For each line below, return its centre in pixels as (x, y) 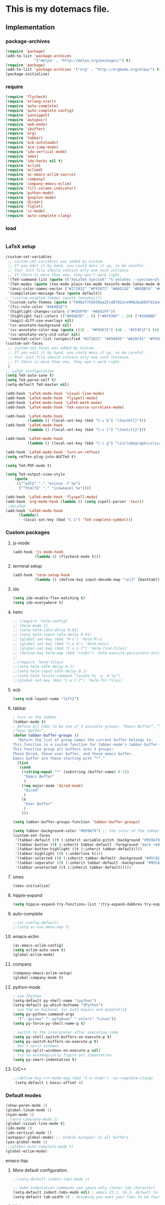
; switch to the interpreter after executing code (65, 1032)
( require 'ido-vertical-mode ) (36, 152)
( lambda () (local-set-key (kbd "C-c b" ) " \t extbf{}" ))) (87, 421)
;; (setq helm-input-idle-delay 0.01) (52, 635)
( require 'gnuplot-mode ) (31, 198)
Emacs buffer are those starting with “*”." (59, 758)
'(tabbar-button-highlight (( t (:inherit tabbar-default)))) (79, 849)
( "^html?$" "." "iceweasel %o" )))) (55, 488)
